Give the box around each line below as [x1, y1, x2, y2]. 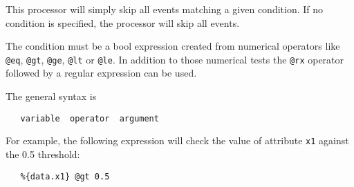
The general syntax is [6, 89, 97, 104]
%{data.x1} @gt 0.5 [20, 171, 110, 181]
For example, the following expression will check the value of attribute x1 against [6, 133, 349, 148]
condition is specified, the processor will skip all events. [6, 15, 240, 30]
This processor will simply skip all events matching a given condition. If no [6, 2, 324, 16]
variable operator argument [20, 113, 159, 124]
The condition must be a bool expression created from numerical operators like [6, 39, 340, 53]
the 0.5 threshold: [6, 146, 80, 161]
